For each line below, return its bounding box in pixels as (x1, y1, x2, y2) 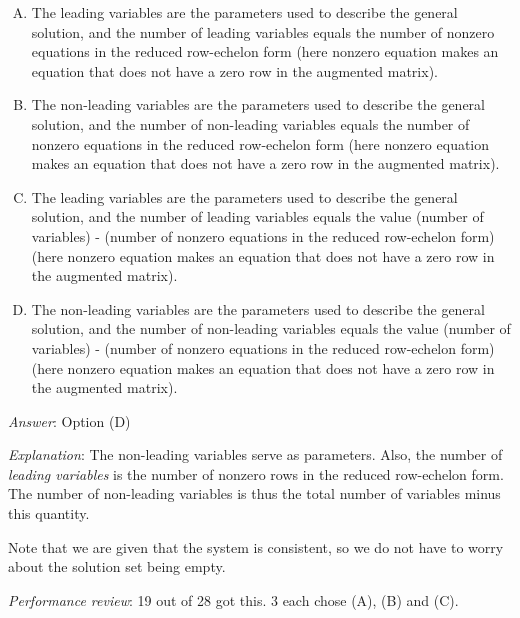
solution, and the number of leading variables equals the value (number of (31, 206, 484, 227)
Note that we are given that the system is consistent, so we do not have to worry (8, 536, 504, 557)
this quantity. (8, 503, 90, 524)
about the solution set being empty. (8, 556, 226, 577)
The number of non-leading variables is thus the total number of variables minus (8, 483, 501, 504)
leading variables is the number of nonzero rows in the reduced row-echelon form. (8, 463, 504, 484)
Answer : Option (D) (8, 410, 131, 431)
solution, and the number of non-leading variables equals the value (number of (31, 318, 511, 339)
